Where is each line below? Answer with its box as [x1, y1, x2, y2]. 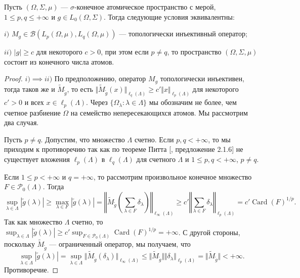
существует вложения [4, 154, 70, 164]
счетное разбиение [4, 107, 61, 118]
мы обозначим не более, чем [149, 97, 237, 107]
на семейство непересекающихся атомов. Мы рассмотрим [70, 107, 248, 118]
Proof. [4, 73, 23, 84]
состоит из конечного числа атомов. [4, 56, 114, 67]
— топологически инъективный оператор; [119, 28, 247, 39]
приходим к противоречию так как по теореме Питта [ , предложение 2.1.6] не [4, 144, 243, 154]
